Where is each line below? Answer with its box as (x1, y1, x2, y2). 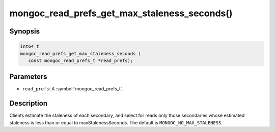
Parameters (9, 73, 47, 81)
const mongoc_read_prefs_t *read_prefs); (28, 57, 133, 63)
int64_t (20, 44, 39, 49)
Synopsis (9, 27, 40, 36)
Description (9, 99, 48, 108)
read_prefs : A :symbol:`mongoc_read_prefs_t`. (22, 86, 124, 92)
